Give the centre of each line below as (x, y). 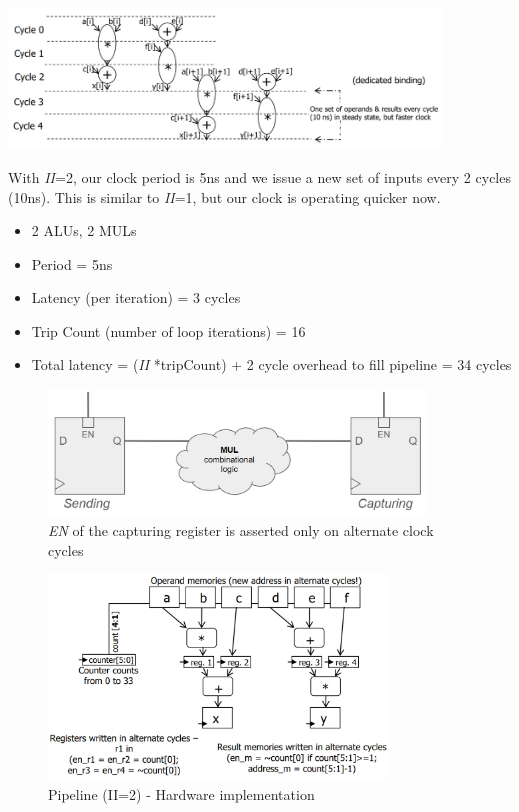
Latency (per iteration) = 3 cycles (136, 297)
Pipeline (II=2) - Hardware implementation (181, 794)
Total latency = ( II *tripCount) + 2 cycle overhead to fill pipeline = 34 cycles (271, 364)
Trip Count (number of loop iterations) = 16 (168, 330)
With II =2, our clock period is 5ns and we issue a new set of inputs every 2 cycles (259, 176)
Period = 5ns (72, 263)
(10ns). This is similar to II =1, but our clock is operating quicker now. (224, 196)
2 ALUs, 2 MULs (84, 230)
